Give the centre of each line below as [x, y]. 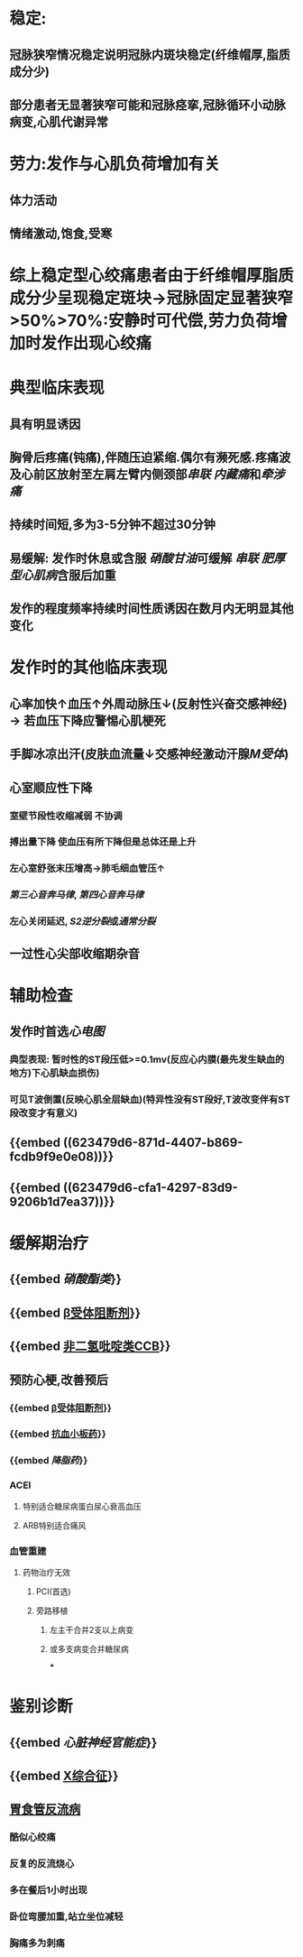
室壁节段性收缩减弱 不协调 [66, 816]
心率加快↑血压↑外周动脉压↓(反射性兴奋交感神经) [148, 703]
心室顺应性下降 [51, 787]
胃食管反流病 [45, 1809]
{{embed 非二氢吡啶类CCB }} [90, 1347]
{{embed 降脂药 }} [49, 1461]
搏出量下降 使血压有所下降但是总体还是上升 [103, 842]
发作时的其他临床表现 [89, 668]
